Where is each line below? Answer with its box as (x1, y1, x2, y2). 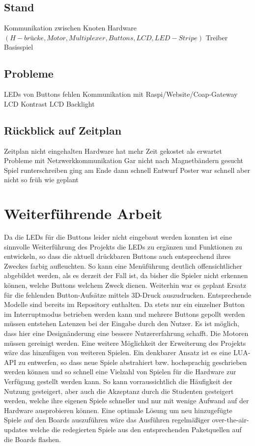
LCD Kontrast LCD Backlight (4, 98, 95, 109)
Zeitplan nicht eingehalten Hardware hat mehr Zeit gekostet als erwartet (4, 145, 223, 156)
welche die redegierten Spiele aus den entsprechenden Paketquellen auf (29, 424, 242, 434)
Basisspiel (4, 42, 33, 52)
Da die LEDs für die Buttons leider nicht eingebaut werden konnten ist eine (4, 232, 232, 242)
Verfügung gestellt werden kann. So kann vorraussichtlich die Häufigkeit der (4, 376, 232, 386)
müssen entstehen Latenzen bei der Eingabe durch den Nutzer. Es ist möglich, (4, 318, 240, 329)
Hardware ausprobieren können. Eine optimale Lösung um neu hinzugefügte (4, 405, 232, 415)
